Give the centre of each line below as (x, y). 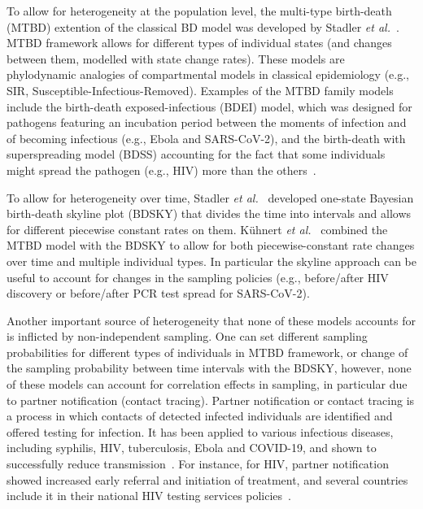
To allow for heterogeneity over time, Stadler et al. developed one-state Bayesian (210, 197)
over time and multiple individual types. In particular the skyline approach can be (211, 261)
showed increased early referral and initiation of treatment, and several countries (207, 479)
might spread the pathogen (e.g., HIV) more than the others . (161, 170)
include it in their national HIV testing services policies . (149, 496)
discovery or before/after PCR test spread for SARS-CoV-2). (158, 293)
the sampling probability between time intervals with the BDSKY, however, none (209, 368)
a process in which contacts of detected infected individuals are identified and (200, 416)
